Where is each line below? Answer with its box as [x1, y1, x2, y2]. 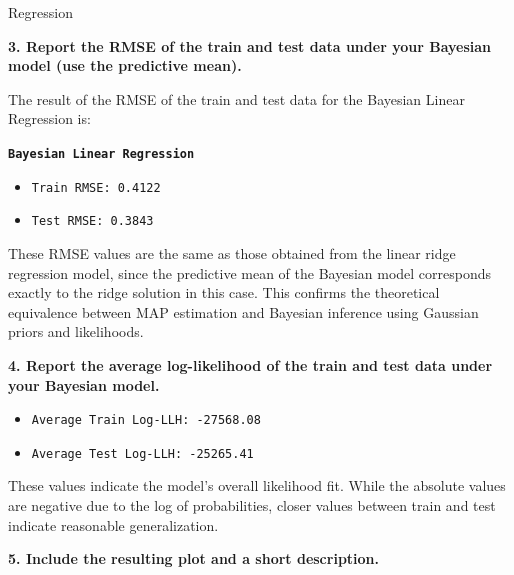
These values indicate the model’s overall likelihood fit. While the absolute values [8, 475, 506, 496]
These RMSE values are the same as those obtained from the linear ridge [8, 242, 456, 263]
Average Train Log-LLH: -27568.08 [31, 413, 261, 428]
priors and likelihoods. [8, 321, 144, 342]
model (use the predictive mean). [8, 55, 242, 76]
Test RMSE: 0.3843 [31, 214, 154, 229]
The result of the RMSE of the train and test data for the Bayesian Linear [8, 88, 465, 109]
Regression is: [8, 108, 91, 129]
